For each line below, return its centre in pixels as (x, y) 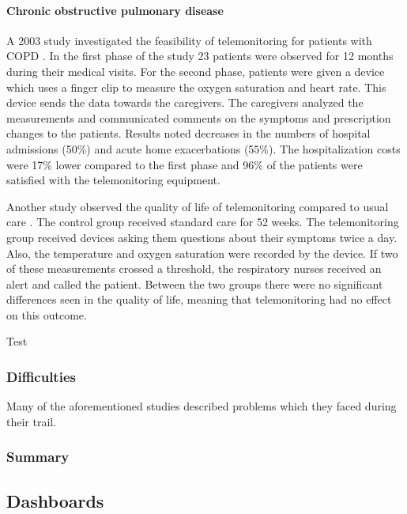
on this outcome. (47, 314)
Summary (38, 457)
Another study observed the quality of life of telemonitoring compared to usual (198, 206)
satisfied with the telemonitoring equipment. (113, 180)
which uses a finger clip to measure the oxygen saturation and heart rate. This (196, 87)
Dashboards (55, 500)
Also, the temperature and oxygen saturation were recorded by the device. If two (202, 253)
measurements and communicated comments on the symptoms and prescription (199, 117)
